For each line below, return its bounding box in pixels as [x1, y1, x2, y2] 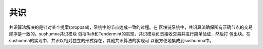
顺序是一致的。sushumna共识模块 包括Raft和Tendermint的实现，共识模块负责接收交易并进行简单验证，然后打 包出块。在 [9, 31, 251, 36]
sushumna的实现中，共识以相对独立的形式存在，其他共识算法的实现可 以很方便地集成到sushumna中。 [9, 38, 214, 44]
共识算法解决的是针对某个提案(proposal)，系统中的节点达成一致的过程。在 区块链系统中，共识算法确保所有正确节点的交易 [9, 24, 253, 30]
